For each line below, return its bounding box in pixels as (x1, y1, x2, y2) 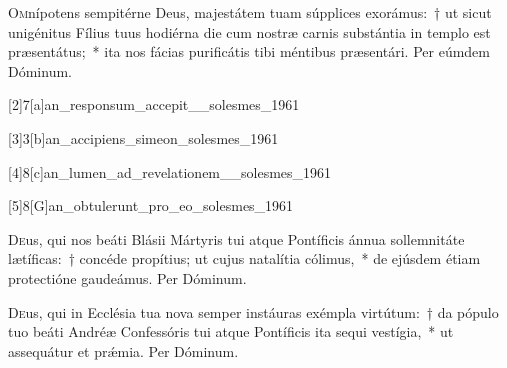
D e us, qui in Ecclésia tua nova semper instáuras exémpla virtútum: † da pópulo (8, 301, 499, 322)
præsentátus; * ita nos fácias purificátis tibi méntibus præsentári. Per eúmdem (8, 41, 490, 62)
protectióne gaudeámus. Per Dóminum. (8, 267, 247, 288)
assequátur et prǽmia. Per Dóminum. (8, 340, 239, 361)
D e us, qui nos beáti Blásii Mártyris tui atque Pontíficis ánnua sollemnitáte (8, 228, 465, 249)
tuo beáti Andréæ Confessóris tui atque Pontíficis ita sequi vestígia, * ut (8, 321, 454, 342)
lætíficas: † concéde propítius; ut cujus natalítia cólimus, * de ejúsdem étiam (8, 248, 481, 269)
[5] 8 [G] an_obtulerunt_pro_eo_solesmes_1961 (8, 195, 294, 216)
